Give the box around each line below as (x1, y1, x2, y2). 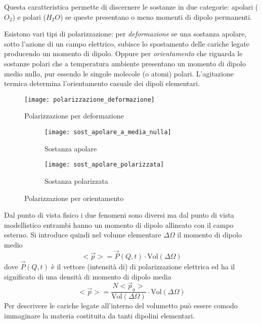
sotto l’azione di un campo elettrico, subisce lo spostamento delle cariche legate (4, 38, 249, 49)
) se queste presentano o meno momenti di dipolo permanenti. (60, 11, 252, 22)
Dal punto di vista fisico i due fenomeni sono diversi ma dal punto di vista (4, 210, 234, 220)
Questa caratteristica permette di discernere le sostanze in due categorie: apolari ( (4, 2, 258, 12)
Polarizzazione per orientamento (24, 192, 124, 203)
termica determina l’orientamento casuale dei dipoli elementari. (4, 78, 200, 89)
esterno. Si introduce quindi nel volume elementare (4, 229, 161, 240)
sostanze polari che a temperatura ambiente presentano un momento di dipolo (4, 58, 246, 68)
